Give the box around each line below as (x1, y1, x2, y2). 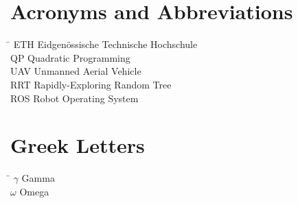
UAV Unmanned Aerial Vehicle (10, 64, 141, 78)
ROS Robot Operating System (10, 91, 139, 105)
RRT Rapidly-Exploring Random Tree (10, 77, 172, 91)
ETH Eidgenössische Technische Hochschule (13, 37, 198, 51)
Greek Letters (10, 131, 145, 159)
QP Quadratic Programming (10, 50, 130, 64)
